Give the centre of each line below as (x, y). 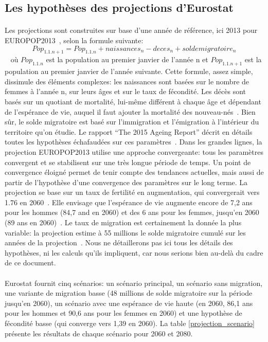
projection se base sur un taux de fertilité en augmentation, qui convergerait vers (132, 192)
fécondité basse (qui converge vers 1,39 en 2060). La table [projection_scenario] (130, 323)
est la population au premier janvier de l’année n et (127, 59)
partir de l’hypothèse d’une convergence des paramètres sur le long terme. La (126, 182)
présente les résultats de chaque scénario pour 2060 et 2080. (99, 333)
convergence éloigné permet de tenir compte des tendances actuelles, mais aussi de (134, 172)
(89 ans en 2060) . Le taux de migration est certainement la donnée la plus (123, 222)
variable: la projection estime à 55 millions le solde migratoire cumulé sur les (125, 232)
